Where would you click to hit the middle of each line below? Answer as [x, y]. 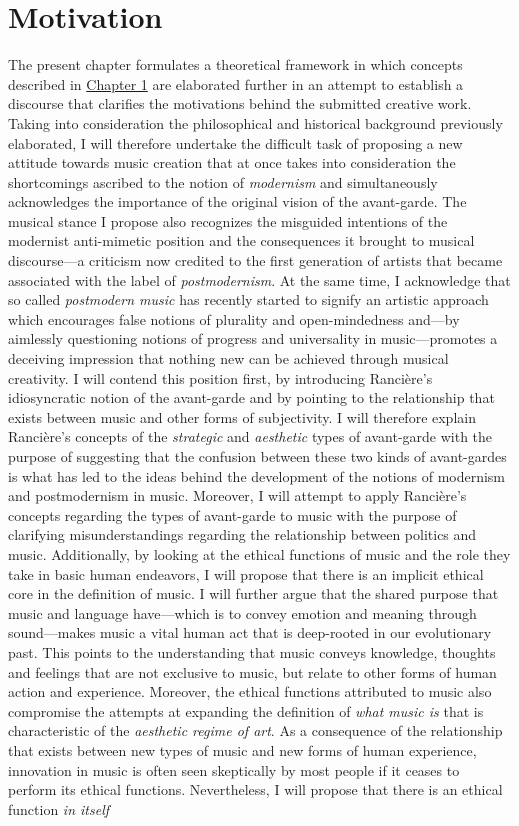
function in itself [59, 808]
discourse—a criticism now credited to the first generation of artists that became [255, 260]
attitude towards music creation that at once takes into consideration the [232, 162]
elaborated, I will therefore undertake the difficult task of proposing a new [235, 142]
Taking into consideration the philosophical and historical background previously [255, 122]
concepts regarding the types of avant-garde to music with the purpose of [232, 514]
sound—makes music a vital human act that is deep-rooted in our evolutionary [250, 632]
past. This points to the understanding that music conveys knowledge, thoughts [252, 651]
